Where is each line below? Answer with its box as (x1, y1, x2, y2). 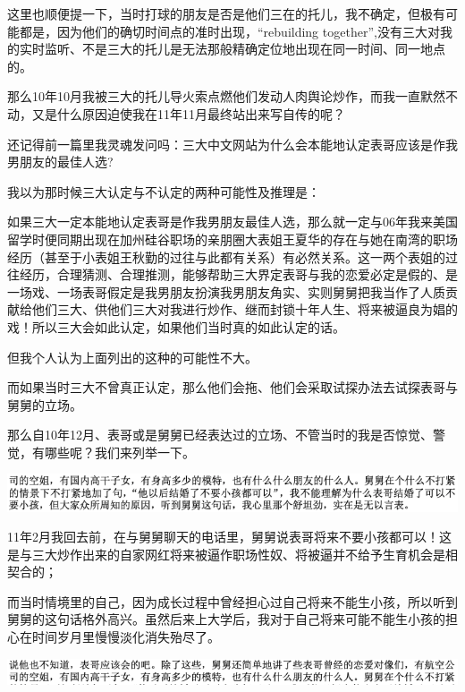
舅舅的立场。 (7, 395, 82, 414)
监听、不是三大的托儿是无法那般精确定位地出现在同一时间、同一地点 (44, 39, 445, 58)
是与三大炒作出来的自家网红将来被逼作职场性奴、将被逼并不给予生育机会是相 (7, 544, 458, 563)
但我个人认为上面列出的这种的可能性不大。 (7, 347, 258, 366)
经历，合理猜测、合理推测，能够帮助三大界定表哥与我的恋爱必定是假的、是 (19, 265, 458, 284)
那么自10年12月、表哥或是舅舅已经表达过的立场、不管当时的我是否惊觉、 (7, 425, 433, 444)
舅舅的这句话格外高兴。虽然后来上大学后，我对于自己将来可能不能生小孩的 (7, 610, 445, 628)
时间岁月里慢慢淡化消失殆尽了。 (31, 628, 220, 646)
